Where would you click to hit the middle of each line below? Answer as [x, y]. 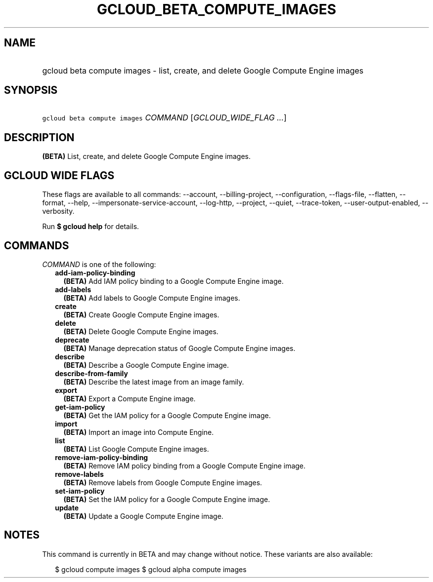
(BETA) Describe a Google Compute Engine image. [146, 365]
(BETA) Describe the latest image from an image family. [154, 382]
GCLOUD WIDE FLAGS [59, 175]
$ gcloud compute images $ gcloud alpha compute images [151, 569]
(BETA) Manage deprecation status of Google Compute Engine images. [179, 348]
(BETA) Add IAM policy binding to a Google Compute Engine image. [173, 281]
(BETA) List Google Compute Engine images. [136, 449]
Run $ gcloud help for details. [91, 227]
